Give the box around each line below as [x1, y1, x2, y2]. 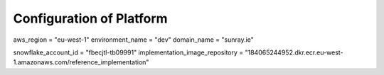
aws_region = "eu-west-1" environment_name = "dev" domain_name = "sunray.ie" [13, 35, 254, 44]
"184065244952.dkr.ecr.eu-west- [245, 48, 344, 57]
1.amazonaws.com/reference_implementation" [13, 58, 149, 67]
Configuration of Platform [13, 11, 168, 26]
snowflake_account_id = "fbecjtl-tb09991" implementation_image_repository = [13, 48, 244, 57]
